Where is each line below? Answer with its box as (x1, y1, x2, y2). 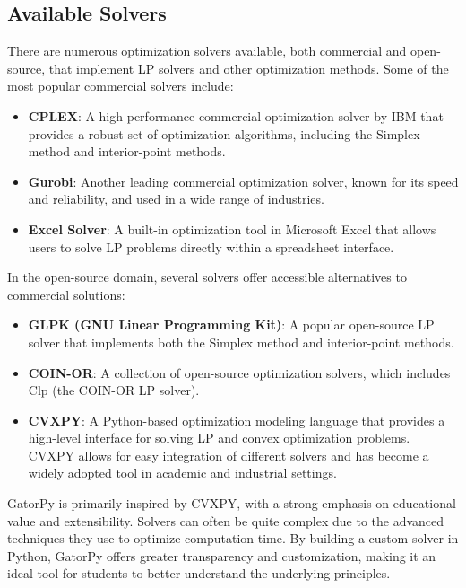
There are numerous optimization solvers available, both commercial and (7, 41, 407, 60)
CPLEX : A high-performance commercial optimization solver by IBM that (28, 106, 444, 125)
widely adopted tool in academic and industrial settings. (28, 463, 337, 482)
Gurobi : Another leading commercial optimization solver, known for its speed (28, 171, 459, 190)
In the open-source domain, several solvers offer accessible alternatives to (7, 268, 407, 286)
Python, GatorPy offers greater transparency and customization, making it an (7, 546, 436, 565)
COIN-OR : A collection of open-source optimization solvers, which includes (28, 363, 451, 382)
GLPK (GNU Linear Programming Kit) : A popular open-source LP (28, 315, 435, 334)
